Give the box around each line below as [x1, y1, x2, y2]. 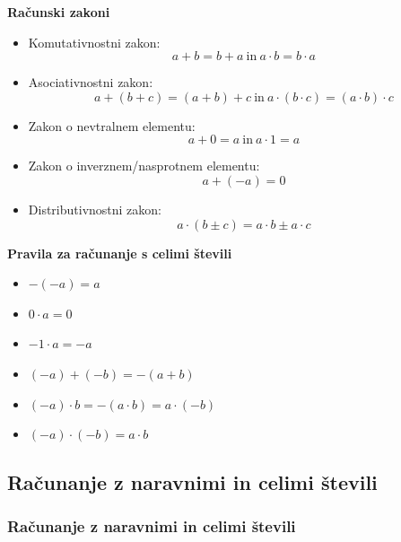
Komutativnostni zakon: [28, 32, 161, 51]
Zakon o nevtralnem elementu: [28, 116, 196, 135]
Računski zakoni [7, 3, 110, 21]
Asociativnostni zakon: [28, 73, 153, 92]
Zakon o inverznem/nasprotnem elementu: [28, 156, 260, 175]
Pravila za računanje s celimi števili [7, 243, 232, 262]
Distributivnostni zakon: [28, 199, 162, 218]
